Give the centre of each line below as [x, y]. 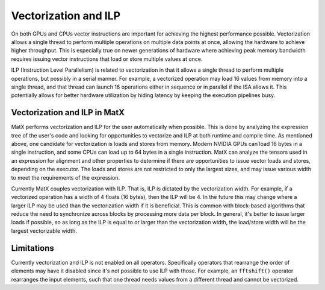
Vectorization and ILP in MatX [68, 112]
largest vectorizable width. [44, 231]
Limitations [32, 248]
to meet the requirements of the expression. [66, 177]
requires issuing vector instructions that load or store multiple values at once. [107, 59]
